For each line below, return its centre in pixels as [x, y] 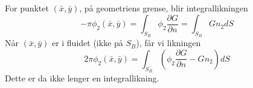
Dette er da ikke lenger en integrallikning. [82, 78]
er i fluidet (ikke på [87, 43]
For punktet [27, 8]
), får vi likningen [168, 43]
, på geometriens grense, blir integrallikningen [164, 8]
